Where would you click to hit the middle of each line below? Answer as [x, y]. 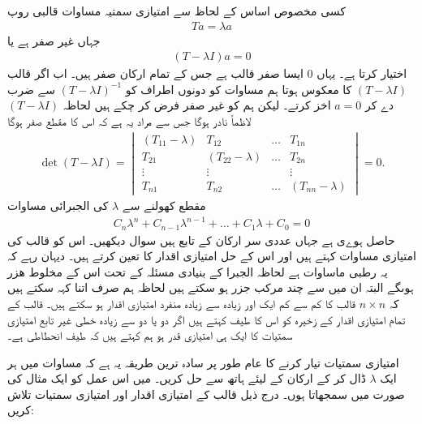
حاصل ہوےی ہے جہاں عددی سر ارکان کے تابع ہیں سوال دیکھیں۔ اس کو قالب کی [201, 240]
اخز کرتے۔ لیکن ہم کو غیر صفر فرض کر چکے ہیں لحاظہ [197, 105]
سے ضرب [31, 89]
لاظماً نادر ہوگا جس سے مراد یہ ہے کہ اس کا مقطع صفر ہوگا [129, 121]
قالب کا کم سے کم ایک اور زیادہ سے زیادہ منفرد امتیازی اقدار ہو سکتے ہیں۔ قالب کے [182, 303]
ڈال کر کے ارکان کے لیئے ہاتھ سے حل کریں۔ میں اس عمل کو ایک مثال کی [187, 378]
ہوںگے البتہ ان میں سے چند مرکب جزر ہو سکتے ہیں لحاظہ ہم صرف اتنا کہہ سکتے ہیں [211, 287]
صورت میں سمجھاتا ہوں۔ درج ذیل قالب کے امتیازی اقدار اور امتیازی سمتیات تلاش [206, 394]
